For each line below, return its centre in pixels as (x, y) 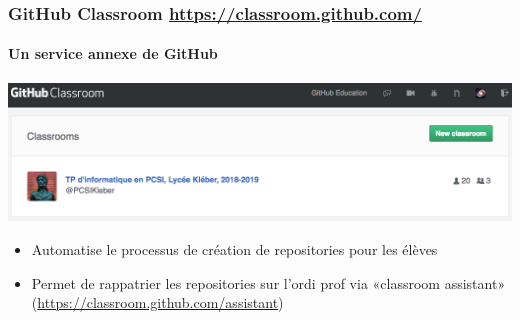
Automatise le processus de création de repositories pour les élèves (234, 249)
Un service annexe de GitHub (113, 53)
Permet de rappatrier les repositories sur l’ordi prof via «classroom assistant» (268, 282)
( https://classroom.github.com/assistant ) (157, 302)
